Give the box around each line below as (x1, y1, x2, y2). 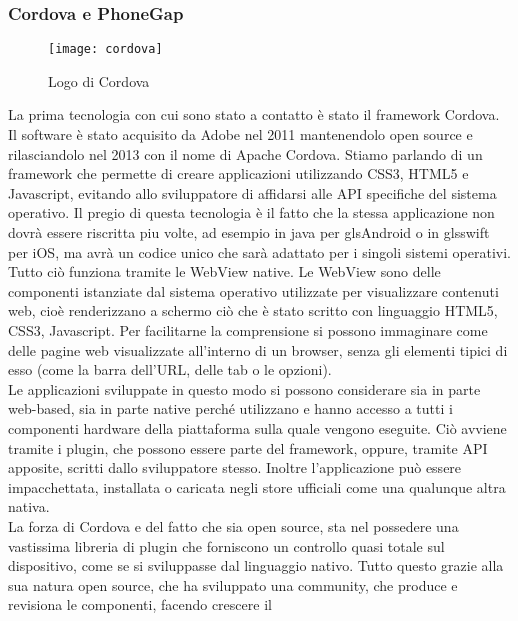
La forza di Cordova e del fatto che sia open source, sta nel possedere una (8, 515, 459, 536)
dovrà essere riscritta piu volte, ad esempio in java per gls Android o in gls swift (8, 222, 490, 243)
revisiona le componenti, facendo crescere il (8, 594, 272, 615)
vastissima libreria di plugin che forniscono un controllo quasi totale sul (8, 535, 445, 556)
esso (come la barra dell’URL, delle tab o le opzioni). (8, 359, 332, 380)
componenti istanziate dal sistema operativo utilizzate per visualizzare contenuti (8, 280, 499, 301)
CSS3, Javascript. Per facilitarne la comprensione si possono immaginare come (8, 320, 488, 340)
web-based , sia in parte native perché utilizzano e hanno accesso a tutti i (8, 398, 453, 419)
